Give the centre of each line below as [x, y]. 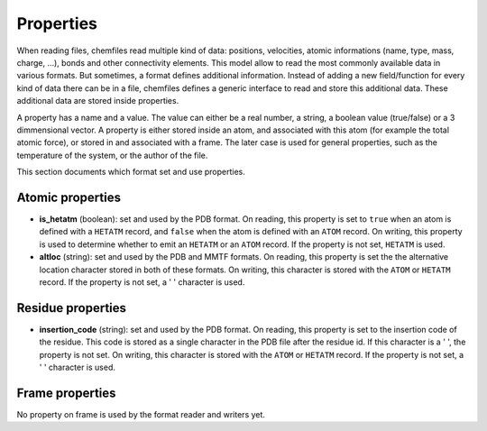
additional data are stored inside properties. [98, 101]
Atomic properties [69, 197]
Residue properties [71, 308]
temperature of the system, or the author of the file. [112, 155]
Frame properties [66, 393]
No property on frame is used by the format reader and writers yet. [141, 414]
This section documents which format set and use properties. [131, 172]
